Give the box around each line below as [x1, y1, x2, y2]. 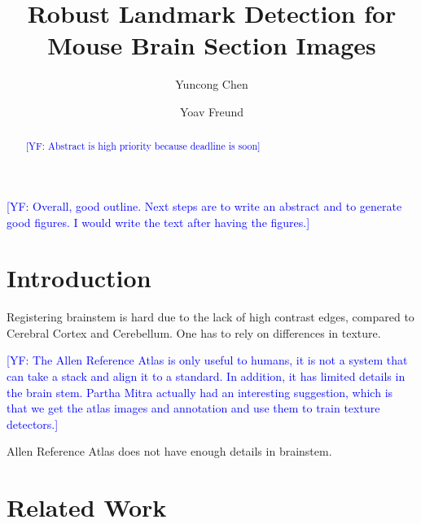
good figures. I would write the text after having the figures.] [7, 213, 310, 230]
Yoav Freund [179, 103, 244, 120]
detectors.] [7, 415, 59, 432]
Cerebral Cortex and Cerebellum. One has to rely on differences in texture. [7, 324, 381, 341]
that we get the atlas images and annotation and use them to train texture [7, 400, 380, 417]
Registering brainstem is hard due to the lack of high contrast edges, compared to [7, 308, 414, 325]
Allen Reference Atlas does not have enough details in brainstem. [7, 443, 332, 460]
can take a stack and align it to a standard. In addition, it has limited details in [7, 368, 406, 385]
